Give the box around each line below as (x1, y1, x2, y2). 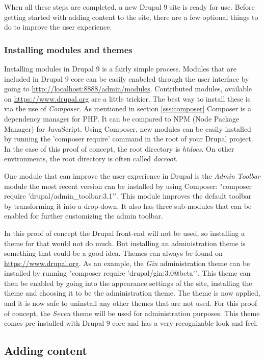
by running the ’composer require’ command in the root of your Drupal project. (4, 133, 253, 144)
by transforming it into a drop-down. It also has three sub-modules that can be (4, 200, 252, 211)
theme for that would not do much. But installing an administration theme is (4, 237, 246, 248)
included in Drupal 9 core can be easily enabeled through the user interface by (4, 73, 249, 84)
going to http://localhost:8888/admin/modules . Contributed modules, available (4, 83, 252, 94)
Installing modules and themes (4, 43, 132, 56)
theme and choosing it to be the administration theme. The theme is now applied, (4, 287, 260, 298)
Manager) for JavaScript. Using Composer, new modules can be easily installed (4, 123, 251, 134)
